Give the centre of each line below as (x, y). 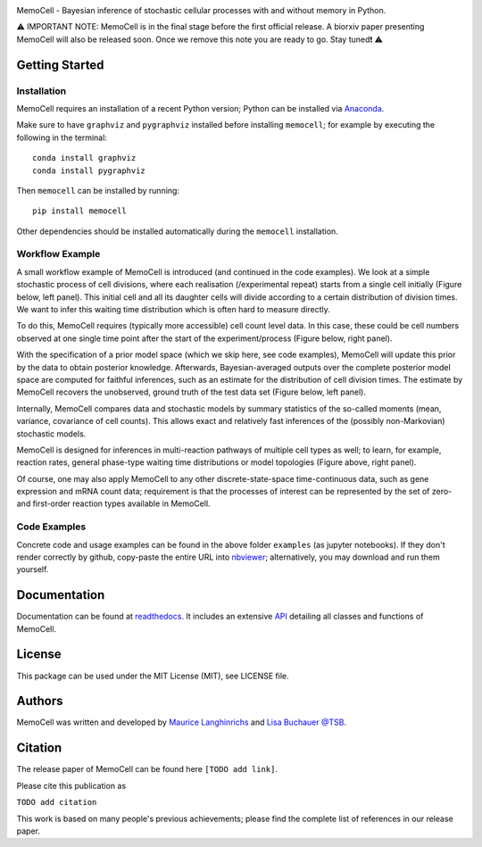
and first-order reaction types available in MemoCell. (113, 503)
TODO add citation (57, 802)
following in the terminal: (62, 137)
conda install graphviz (84, 158)
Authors (40, 701)
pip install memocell (79, 211)
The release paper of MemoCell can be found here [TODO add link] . (147, 769)
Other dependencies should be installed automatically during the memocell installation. (177, 231)
